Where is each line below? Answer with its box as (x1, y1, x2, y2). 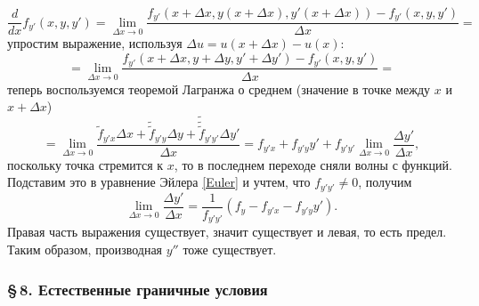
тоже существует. (183, 240, 277, 259)
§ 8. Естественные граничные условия (7, 278, 268, 300)
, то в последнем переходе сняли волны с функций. (174, 155, 452, 173)
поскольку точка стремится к (7, 155, 164, 173)
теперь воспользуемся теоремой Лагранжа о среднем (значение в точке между (7, 79, 431, 98)
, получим (358, 173, 412, 191)
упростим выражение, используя (7, 34, 183, 52)
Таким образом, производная (7, 240, 163, 259)
